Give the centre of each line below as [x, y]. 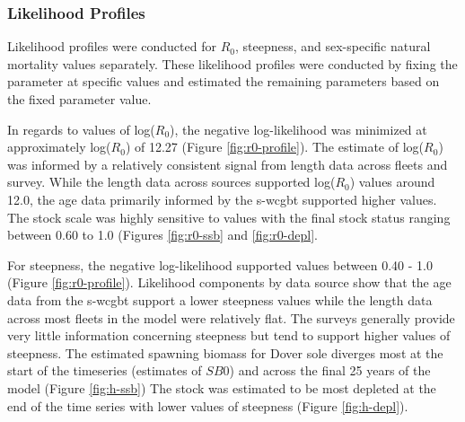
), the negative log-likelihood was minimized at [298, 129]
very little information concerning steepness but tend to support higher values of [229, 335]
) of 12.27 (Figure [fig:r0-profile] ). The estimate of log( [275, 147]
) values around [392, 182]
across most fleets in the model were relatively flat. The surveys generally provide [231, 317]
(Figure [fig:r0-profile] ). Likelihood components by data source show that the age [229, 282]
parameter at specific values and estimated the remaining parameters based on [224, 81]
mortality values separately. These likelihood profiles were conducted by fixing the [232, 63]
